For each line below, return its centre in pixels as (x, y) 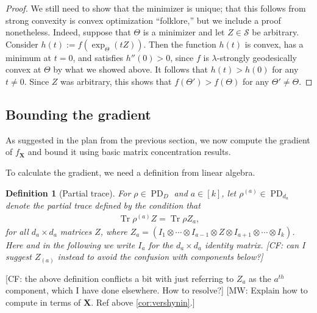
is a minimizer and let (184, 32)
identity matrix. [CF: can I (255, 244)
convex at (23, 69)
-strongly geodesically (257, 57)
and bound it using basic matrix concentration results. (129, 152)
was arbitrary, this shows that (116, 81)
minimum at (29, 57)
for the (161, 244)
